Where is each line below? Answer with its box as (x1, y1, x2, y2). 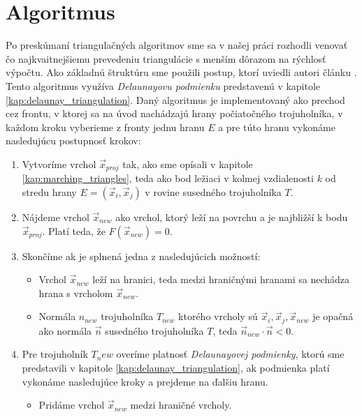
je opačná (312, 309, 354, 324)
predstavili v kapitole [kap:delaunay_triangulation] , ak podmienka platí (22, 360, 330, 374)
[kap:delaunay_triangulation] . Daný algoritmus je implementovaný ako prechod (6, 92, 345, 107)
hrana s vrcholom (38, 285, 113, 300)
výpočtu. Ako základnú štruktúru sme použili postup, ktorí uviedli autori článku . (6, 65, 357, 79)
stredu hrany (22, 184, 77, 199)
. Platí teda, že (42, 223, 106, 238)
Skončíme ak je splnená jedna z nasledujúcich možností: (22, 248, 261, 263)
